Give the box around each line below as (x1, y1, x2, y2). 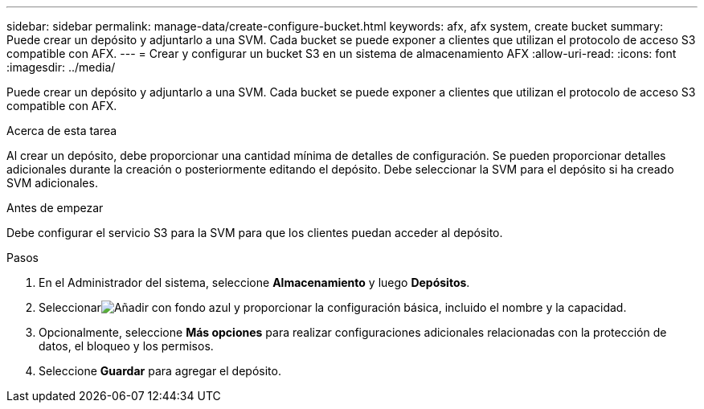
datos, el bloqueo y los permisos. (39, 339, 214, 353)
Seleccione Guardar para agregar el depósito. (39, 364, 281, 378)
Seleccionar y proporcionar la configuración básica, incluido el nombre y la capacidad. (39, 301, 627, 314)
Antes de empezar (6, 201, 104, 215)
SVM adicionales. (6, 176, 98, 190)
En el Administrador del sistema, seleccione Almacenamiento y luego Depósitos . (39, 276, 470, 289)
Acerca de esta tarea (6, 124, 117, 137)
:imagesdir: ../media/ (6, 60, 116, 74)
